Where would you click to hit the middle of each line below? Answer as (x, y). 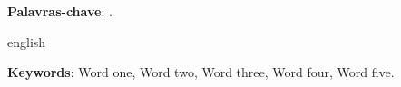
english (27, 41)
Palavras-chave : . (60, 11)
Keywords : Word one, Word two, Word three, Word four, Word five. (201, 72)
